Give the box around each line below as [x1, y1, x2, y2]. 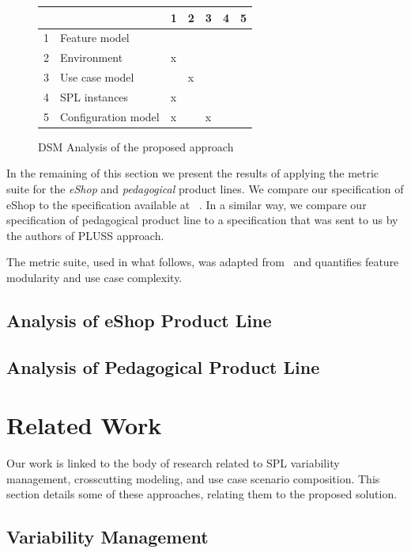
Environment [60, 49, 123, 66]
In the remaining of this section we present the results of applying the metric [6, 165, 379, 181]
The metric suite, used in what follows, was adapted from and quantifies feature [6, 254, 399, 270]
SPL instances [60, 88, 129, 105]
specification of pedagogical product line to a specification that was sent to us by [6, 212, 398, 228]
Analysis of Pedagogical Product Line [6, 354, 320, 379]
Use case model [60, 69, 134, 86]
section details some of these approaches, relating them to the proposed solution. [6, 486, 398, 502]
